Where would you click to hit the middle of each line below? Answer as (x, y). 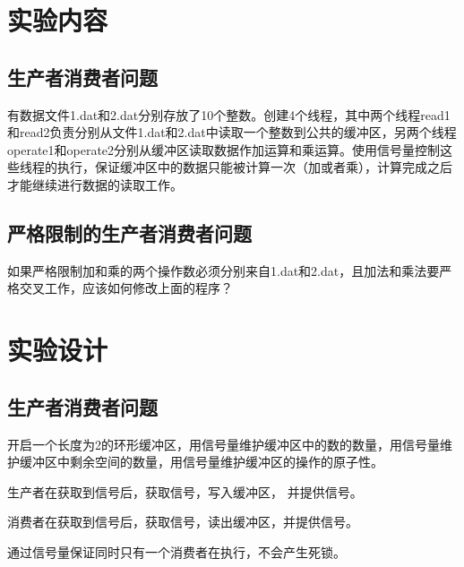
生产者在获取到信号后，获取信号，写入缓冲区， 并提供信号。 (185, 491)
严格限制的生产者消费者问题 (129, 232)
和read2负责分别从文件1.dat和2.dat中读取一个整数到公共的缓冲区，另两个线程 (232, 132)
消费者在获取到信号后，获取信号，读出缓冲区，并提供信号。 (183, 522)
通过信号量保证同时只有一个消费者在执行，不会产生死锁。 (176, 551)
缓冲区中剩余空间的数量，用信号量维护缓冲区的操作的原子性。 (201, 462)
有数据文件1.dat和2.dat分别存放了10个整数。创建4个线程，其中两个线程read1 (229, 114)
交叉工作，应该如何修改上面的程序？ (126, 288)
